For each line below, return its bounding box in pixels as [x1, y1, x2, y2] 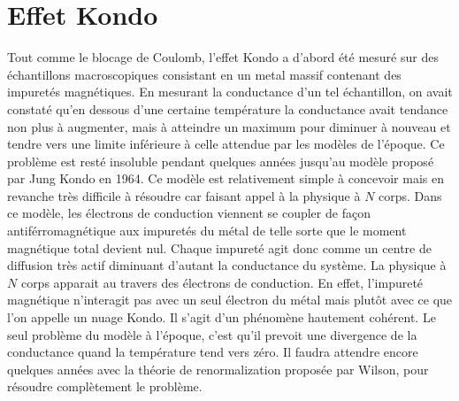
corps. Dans [379, 186, 442, 204]
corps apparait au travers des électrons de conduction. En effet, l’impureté [20, 273, 424, 291]
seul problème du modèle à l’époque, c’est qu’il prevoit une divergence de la [7, 325, 417, 343]
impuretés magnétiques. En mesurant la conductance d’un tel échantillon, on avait [7, 82, 453, 101]
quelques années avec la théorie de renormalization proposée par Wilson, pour [7, 359, 429, 378]
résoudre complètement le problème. [7, 377, 203, 396]
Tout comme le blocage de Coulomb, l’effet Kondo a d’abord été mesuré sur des [7, 48, 439, 66]
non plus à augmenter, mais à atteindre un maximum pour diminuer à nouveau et [7, 117, 451, 135]
